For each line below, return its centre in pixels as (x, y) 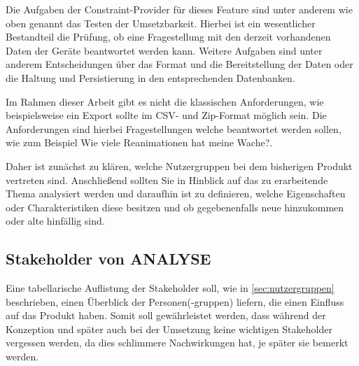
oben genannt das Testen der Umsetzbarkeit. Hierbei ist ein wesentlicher (161, 23)
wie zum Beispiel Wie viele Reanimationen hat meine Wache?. (139, 142)
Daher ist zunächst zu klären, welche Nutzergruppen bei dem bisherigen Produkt (179, 166)
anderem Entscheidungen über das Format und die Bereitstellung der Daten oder (179, 64)
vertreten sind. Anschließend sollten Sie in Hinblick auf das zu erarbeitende (167, 180)
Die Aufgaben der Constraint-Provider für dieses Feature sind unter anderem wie (179, 9)
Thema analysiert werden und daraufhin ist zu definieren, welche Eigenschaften (176, 193)
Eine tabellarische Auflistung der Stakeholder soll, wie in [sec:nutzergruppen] (170, 288)
